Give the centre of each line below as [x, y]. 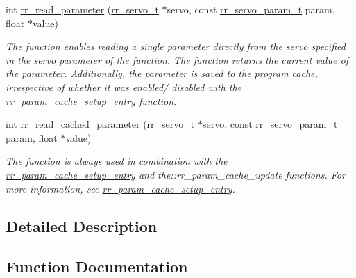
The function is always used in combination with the [117, 161]
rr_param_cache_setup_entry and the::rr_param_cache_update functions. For [176, 174]
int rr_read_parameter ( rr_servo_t [82, 9]
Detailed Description [82, 226]
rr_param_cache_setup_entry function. [91, 100]
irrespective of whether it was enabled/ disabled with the [124, 87]
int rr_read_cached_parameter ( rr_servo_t [100, 124]
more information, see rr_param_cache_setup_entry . [120, 188]
